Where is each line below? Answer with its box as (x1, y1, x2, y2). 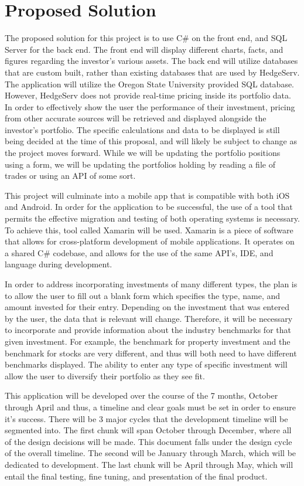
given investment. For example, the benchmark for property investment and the (5, 335, 291, 347)
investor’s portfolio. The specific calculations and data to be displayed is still (5, 123, 280, 135)
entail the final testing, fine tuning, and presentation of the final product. (5, 470, 268, 482)
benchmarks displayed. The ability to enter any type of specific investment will (5, 358, 288, 371)
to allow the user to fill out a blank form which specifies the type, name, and (5, 289, 281, 301)
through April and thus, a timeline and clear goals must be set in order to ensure (5, 400, 296, 413)
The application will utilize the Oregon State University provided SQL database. (5, 77, 295, 90)
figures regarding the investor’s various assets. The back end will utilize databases (5, 55, 298, 67)
